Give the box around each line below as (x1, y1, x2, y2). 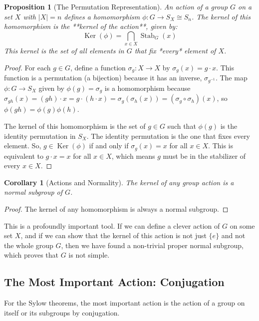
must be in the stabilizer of (163, 150, 246, 161)
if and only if (89, 140, 129, 151)
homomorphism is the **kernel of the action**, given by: (4, 21, 178, 31)
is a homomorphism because (104, 82, 191, 93)
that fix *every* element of (134, 45, 216, 56)
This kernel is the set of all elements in (4, 45, 124, 56)
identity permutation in (4, 130, 76, 141)
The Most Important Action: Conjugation (4, 274, 225, 290)
